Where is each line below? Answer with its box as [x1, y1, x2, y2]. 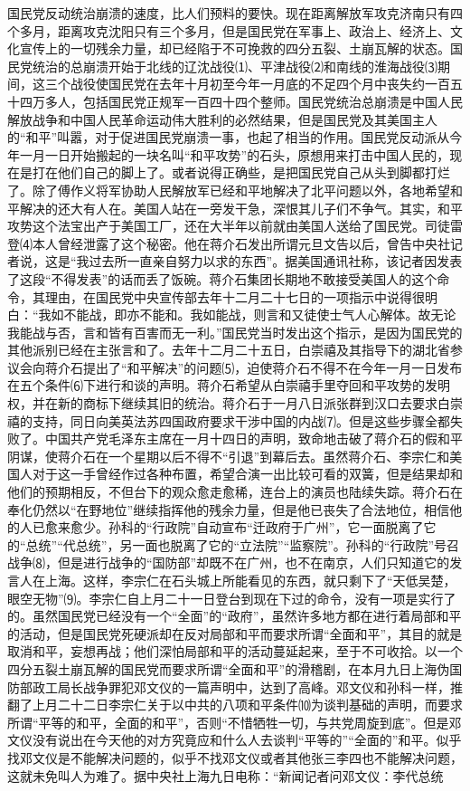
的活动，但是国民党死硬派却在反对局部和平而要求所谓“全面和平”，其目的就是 [7, 624, 463, 643]
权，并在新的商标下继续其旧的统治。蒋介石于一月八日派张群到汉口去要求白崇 [7, 394, 463, 413]
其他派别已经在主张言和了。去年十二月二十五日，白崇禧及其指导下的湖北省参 [7, 340, 463, 359]
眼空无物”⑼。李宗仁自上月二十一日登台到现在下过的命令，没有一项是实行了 [7, 588, 456, 607]
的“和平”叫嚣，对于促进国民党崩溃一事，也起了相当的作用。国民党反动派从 [7, 128, 450, 147]
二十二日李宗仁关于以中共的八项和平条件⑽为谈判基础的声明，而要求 [57, 695, 463, 714]
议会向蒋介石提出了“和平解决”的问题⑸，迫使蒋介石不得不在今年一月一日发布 [7, 357, 463, 376]
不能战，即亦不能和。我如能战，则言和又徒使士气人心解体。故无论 [63, 305, 456, 324]
